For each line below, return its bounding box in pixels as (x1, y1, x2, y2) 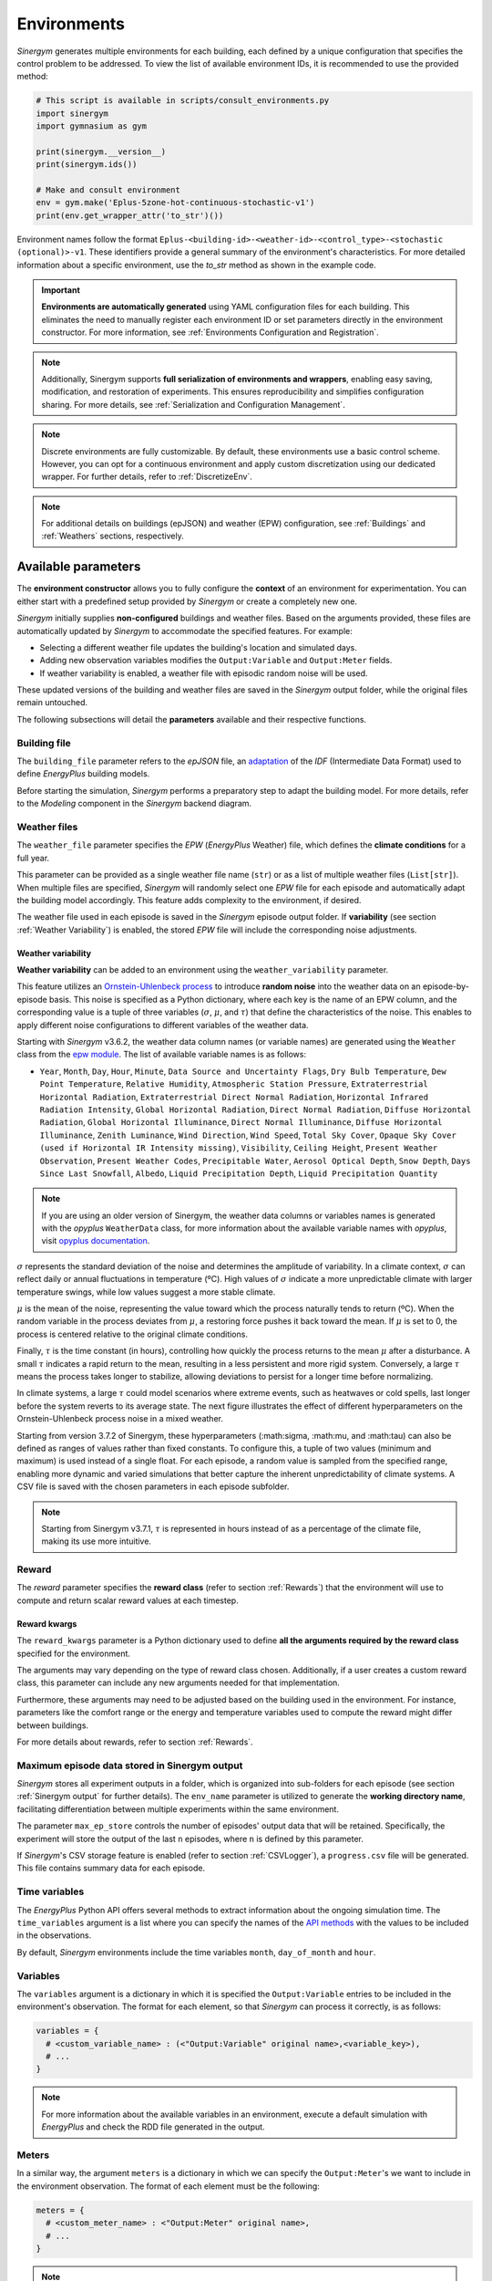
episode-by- (422, 981, 469, 992)
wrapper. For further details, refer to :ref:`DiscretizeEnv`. (41, 471, 252, 483)
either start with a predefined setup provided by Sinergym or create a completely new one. (16, 596, 358, 607)
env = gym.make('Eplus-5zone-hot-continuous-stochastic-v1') (36, 197, 315, 208)
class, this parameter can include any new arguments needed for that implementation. (16, 1677, 341, 1688)
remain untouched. (16, 697, 88, 708)
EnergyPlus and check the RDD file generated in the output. (41, 2121, 265, 2132)
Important (41, 284, 81, 296)
